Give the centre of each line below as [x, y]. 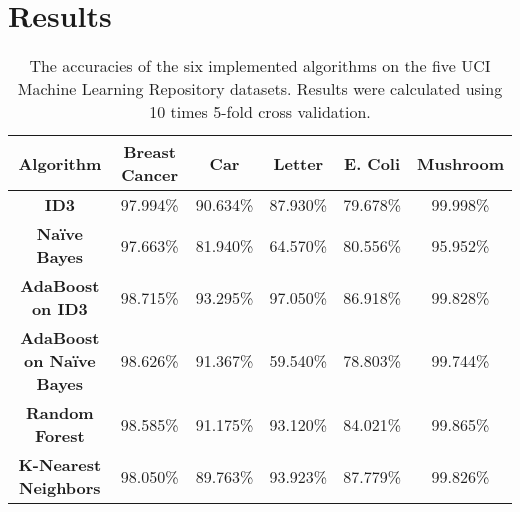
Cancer [149, 175]
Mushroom [460, 163]
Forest [59, 436]
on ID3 [59, 309]
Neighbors [60, 488]
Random [59, 413]
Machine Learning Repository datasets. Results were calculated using [260, 89]
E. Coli [372, 163]
